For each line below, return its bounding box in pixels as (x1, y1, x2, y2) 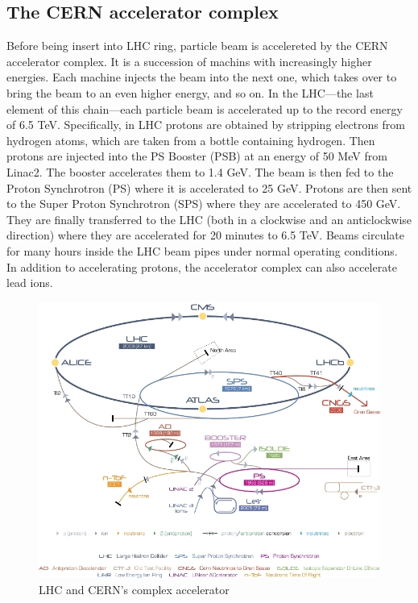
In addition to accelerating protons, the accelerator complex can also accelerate (6, 258, 397, 275)
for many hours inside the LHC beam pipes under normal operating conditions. (6, 242, 398, 259)
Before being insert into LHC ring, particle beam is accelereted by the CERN (6, 37, 388, 54)
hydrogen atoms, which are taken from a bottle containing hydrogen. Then (6, 131, 375, 148)
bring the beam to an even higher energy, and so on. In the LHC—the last (6, 84, 374, 101)
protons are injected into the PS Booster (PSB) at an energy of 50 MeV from (6, 148, 387, 164)
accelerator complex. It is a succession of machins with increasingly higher (6, 52, 372, 69)
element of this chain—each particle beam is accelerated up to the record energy (6, 100, 403, 117)
